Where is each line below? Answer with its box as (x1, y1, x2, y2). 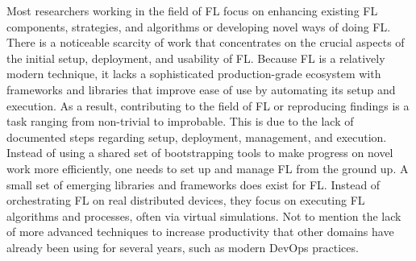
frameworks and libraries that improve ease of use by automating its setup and (6, 81, 396, 97)
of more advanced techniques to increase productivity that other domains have (6, 223, 394, 240)
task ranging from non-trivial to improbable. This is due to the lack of (6, 113, 354, 130)
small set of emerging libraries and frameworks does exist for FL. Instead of (6, 176, 381, 193)
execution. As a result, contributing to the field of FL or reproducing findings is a (6, 97, 410, 114)
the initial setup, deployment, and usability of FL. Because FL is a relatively (6, 49, 385, 66)
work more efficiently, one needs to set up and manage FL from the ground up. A (6, 159, 409, 176)
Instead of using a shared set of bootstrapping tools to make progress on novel (6, 144, 393, 161)
